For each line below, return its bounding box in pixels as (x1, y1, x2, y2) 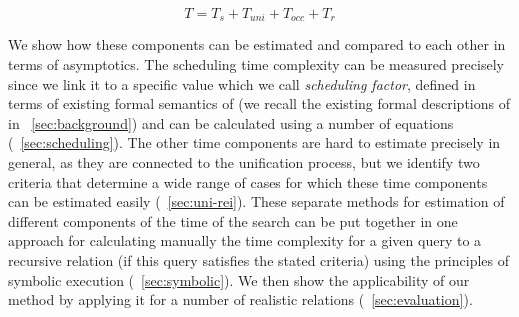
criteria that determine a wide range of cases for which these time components (8, 171, 488, 192)
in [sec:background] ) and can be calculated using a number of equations (8, 112, 454, 133)
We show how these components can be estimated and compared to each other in (8, 34, 506, 55)
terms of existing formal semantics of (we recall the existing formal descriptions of (8, 93, 510, 114)
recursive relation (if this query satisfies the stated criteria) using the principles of (8, 249, 510, 270)
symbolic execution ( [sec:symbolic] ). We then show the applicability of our (8, 269, 470, 290)
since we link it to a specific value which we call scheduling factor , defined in (8, 73, 476, 94)
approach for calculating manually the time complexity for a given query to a (8, 230, 482, 251)
